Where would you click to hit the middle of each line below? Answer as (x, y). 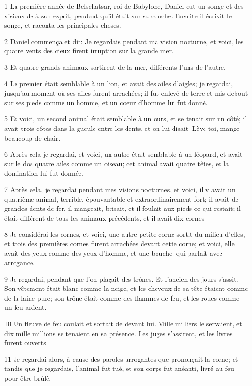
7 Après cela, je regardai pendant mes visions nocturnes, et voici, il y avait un (120, 189)
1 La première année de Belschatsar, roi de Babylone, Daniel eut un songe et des (124, 6)
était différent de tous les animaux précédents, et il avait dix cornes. (105, 217)
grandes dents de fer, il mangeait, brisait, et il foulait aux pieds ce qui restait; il (123, 208)
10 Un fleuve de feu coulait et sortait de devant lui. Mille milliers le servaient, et (123, 324)
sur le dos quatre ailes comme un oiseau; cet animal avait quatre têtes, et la (117, 163)
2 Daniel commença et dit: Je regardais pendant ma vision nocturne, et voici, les (124, 41)
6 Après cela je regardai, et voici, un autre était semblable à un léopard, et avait (124, 154)
